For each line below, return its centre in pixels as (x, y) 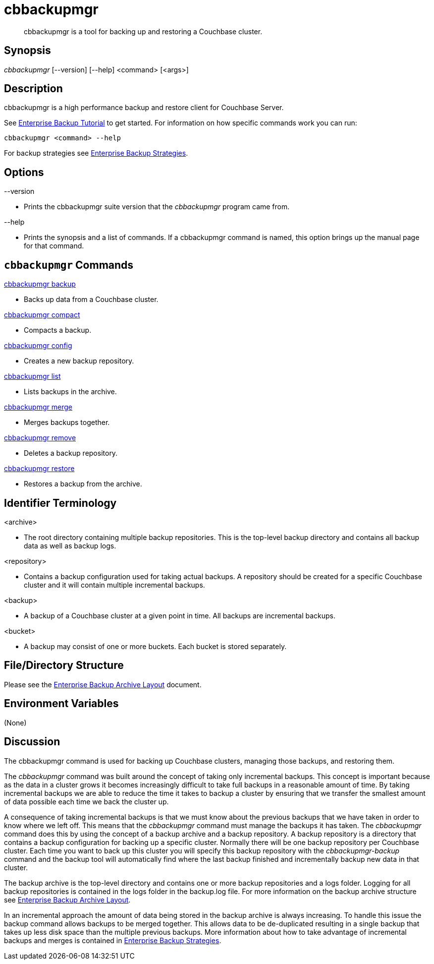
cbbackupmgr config (38, 346)
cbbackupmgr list (32, 376)
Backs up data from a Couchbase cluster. (91, 300)
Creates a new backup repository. (79, 361)
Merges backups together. (67, 422)
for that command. (54, 246)
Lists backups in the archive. (70, 392)
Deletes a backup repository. (71, 453)
